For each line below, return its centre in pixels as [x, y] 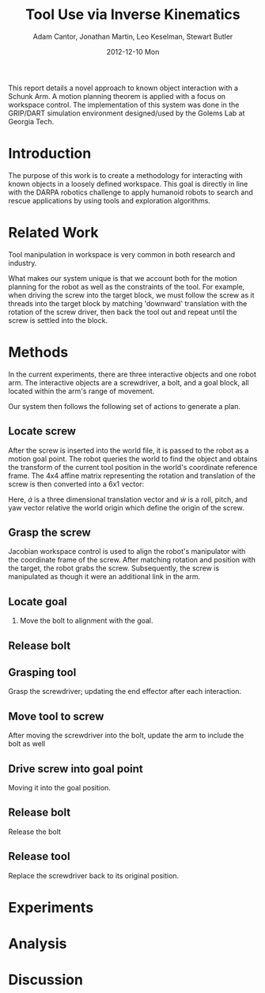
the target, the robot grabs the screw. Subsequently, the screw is [114, 568]
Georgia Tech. [31, 121]
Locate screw [42, 432]
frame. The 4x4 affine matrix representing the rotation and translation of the [132, 476]
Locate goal [38, 602]
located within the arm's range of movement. [81, 391]
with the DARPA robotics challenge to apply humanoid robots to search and [131, 192]
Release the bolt [35, 832]
